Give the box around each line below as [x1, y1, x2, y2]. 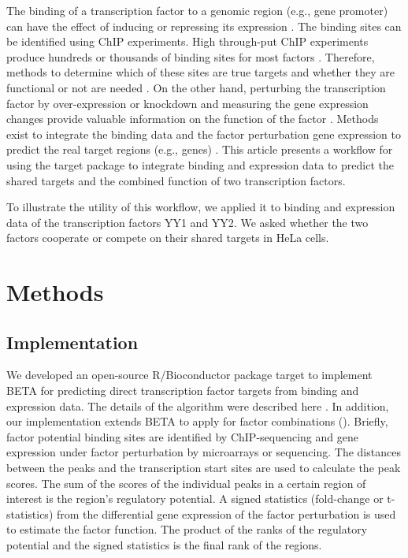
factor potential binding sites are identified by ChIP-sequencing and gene [6, 428, 358, 445]
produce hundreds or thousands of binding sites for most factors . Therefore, [6, 48, 375, 65]
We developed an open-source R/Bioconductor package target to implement [6, 366, 373, 383]
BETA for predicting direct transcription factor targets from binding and [6, 382, 359, 399]
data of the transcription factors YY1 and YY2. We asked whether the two [6, 214, 369, 230]
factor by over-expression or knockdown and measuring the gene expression [6, 95, 369, 111]
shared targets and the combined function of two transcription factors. [6, 172, 346, 188]
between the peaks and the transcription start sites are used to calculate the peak [6, 459, 401, 476]
